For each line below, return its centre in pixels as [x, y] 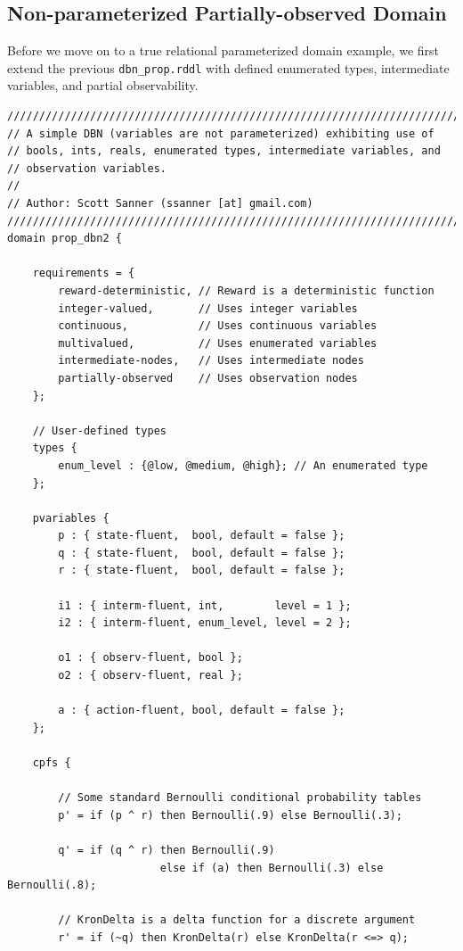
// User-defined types [99, 430]
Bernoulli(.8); [52, 885]
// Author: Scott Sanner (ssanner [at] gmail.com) [160, 204]
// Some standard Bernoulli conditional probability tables [240, 798]
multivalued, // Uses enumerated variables [218, 343]
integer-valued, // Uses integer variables [208, 308]
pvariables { [71, 518]
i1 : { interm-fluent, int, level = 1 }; [205, 605]
